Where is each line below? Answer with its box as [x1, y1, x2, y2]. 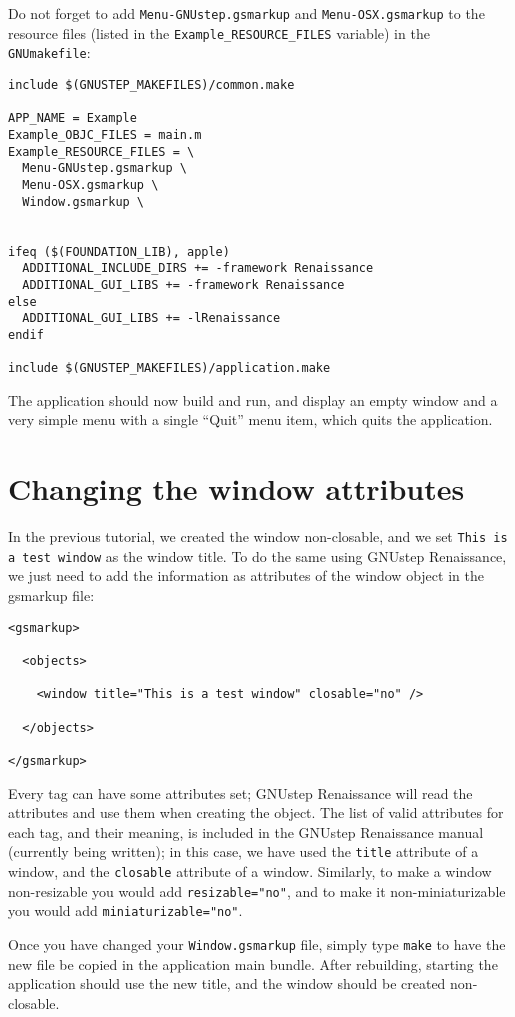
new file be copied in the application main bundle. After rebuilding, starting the [8, 953, 498, 974]
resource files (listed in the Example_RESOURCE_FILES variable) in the [8, 22, 430, 43]
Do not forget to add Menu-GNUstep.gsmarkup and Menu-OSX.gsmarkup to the [8, 3, 485, 23]
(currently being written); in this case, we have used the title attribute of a [8, 841, 479, 862]
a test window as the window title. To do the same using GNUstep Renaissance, [8, 545, 507, 566]
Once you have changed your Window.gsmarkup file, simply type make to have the [8, 933, 506, 954]
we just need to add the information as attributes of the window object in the [8, 565, 484, 586]
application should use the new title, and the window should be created [8, 973, 446, 994]
